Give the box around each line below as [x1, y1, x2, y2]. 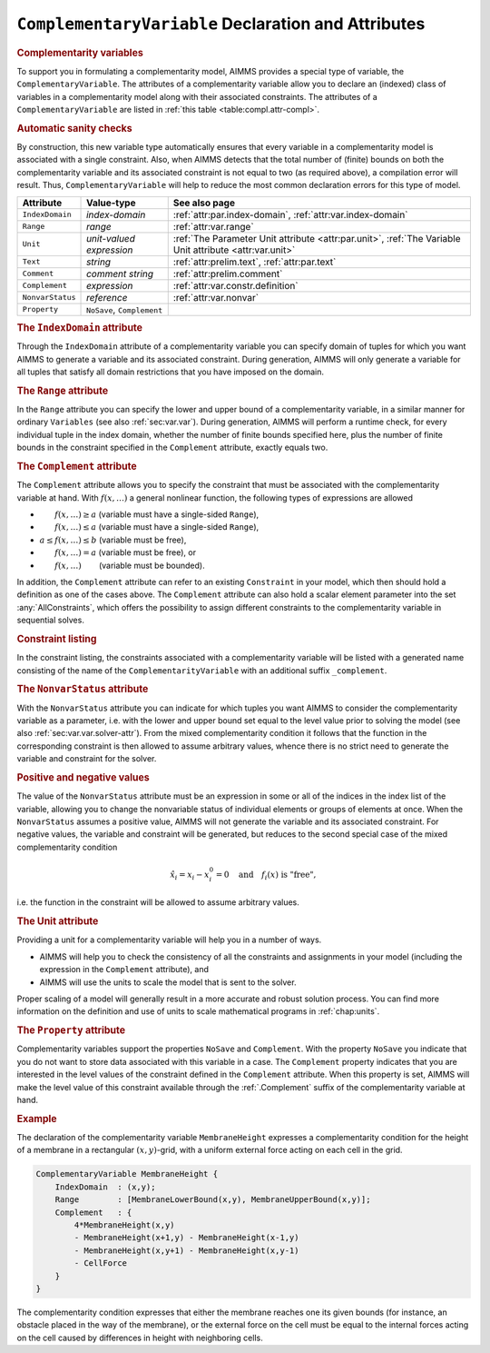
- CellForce [73, 1258, 127, 1268]
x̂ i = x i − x [169, 869, 211, 881]
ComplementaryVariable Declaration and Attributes [16, 14, 426, 34]
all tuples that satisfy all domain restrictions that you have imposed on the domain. [16, 366, 325, 377]
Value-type [86, 196, 136, 209]
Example [16, 1112, 58, 1125]
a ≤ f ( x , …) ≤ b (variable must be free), [39, 534, 187, 545]
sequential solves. [16, 614, 85, 626]
